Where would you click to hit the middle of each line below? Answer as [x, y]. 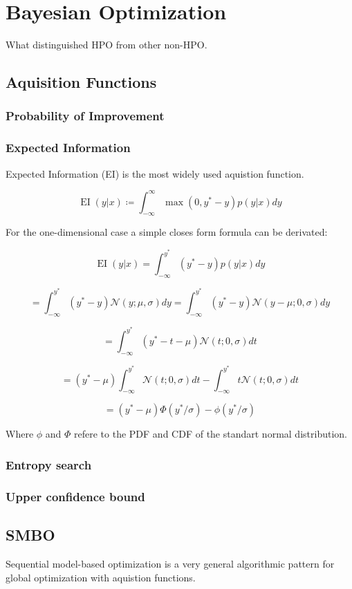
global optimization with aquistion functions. [101, 577]
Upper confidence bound [75, 496]
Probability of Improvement [85, 116]
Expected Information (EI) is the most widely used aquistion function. [155, 173]
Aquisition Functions [81, 82]
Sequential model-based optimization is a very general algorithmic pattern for [170, 563]
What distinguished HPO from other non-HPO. [106, 45]
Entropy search [49, 464]
